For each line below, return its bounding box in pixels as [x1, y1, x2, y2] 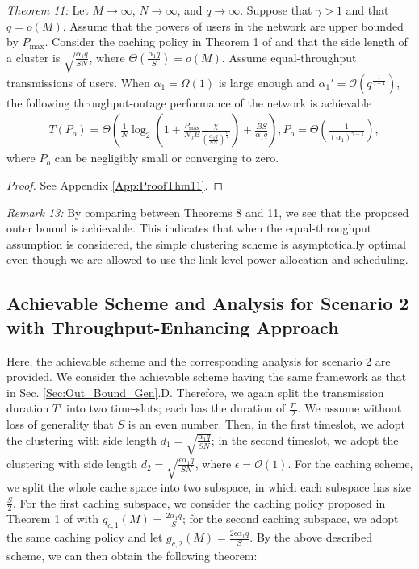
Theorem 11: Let [6, 2, 89, 18]
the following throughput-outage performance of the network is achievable [6, 94, 372, 111]
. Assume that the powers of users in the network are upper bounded [62, 17, 404, 34]
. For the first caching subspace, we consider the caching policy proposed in [13, 494, 386, 511]
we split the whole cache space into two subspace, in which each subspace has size [6, 478, 412, 495]
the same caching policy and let [6, 529, 163, 546]
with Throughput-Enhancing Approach [6, 314, 339, 339]
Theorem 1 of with [6, 510, 98, 527]
